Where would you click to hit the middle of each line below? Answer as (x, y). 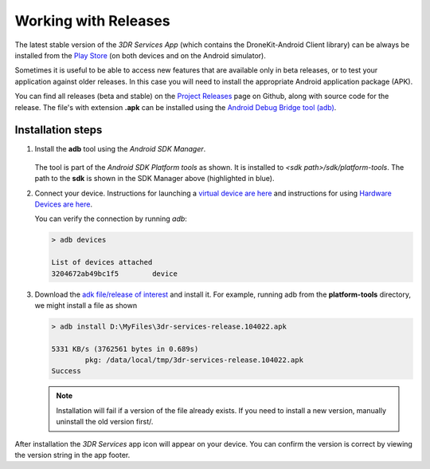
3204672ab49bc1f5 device (115, 274)
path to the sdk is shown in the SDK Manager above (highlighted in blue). (154, 179)
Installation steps (59, 130)
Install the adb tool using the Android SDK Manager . (120, 149)
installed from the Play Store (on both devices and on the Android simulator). (140, 55)
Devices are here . (64, 204)
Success (66, 371)
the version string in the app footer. (72, 455)
